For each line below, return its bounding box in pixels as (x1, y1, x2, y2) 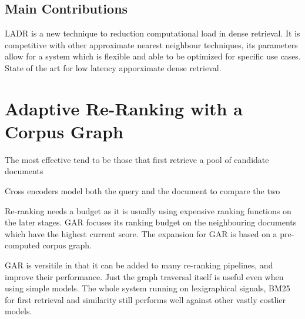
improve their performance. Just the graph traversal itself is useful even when (5, 270, 284, 283)
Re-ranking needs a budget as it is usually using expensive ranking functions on (5, 204, 291, 217)
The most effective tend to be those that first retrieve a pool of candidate (5, 153, 269, 165)
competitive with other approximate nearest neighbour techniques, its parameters (5, 38, 298, 51)
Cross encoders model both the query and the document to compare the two (5, 185, 280, 197)
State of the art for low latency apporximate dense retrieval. (5, 61, 222, 74)
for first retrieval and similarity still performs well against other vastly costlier (5, 293, 286, 305)
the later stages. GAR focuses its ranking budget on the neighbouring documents (5, 216, 297, 228)
